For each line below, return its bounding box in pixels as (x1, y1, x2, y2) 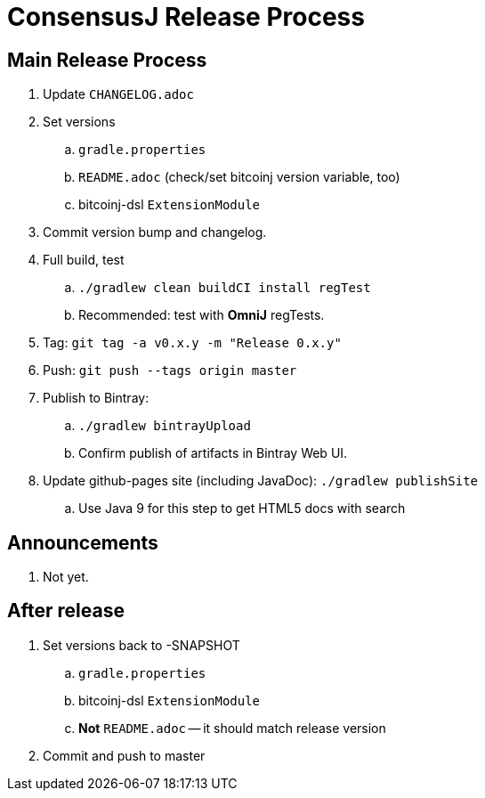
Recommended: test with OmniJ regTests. (78, 307, 325, 323)
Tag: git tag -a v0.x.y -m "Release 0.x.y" (43, 335, 342, 351)
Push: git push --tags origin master (43, 362, 297, 379)
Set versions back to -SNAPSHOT (43, 637, 240, 653)
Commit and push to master (43, 747, 206, 763)
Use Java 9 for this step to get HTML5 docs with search (78, 501, 406, 517)
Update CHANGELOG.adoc (43, 86, 194, 102)
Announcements (7, 531, 158, 554)
